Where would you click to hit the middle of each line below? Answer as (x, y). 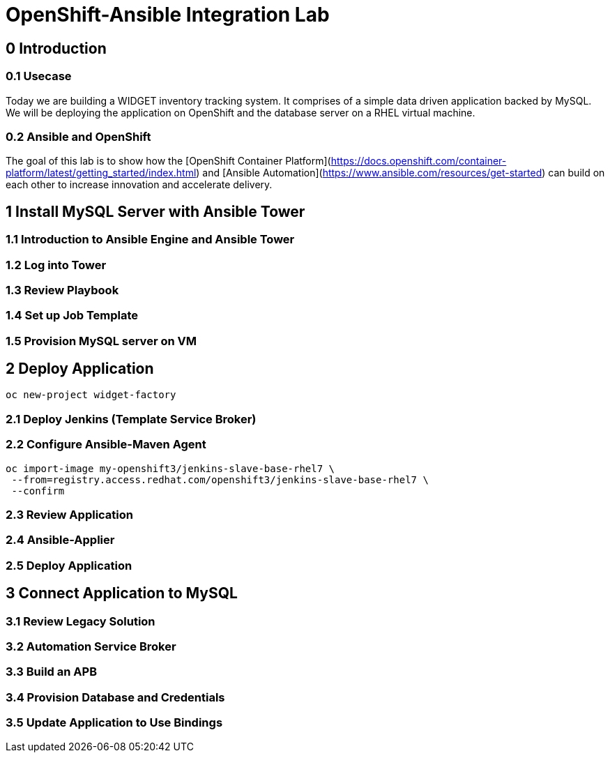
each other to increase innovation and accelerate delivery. (139, 185)
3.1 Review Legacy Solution (81, 621)
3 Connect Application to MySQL (122, 593)
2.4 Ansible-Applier (60, 540)
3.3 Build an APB (51, 672)
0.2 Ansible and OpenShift (78, 136)
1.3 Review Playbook (62, 290)
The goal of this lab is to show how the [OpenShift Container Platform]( (168, 161)
